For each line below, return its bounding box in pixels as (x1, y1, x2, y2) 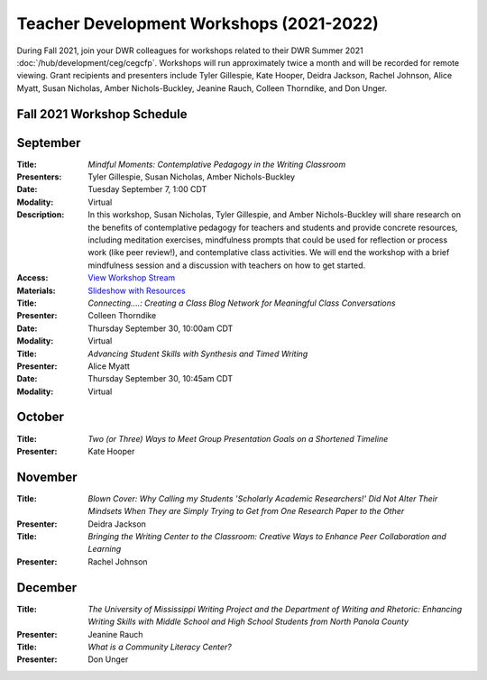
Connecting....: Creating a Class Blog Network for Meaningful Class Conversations (87, 298, 396, 308)
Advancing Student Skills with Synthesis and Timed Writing (87, 348, 308, 359)
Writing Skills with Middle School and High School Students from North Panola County (87, 616, 409, 627)
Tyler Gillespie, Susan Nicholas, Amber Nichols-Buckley (87, 171, 296, 182)
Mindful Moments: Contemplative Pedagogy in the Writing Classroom (87, 159, 346, 170)
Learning (87, 544, 122, 555)
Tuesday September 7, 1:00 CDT (87, 184, 207, 195)
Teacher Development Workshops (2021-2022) (16, 14, 379, 33)
